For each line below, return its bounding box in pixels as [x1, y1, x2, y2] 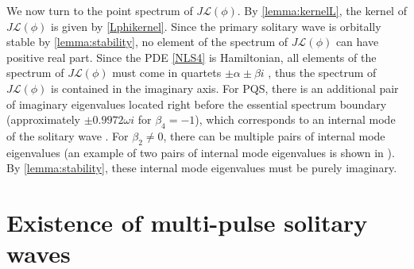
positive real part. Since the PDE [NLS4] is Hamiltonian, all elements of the [6, 48, 377, 65]
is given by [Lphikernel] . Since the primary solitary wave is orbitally [51, 17, 381, 34]
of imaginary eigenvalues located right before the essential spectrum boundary [6, 95, 387, 112]
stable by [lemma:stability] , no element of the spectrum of [6, 33, 288, 50]
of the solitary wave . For [6, 127, 129, 144]
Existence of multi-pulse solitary [6, 206, 368, 239]
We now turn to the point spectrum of [6, 2, 193, 18]
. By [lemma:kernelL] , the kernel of [237, 2, 407, 18]
